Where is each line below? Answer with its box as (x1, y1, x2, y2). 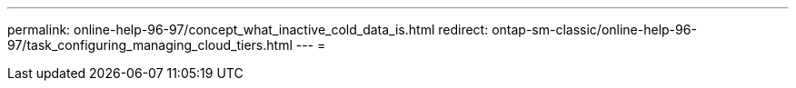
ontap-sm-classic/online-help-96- (492, 22, 697, 37)
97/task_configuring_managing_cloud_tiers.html (7, 37, 293, 53)
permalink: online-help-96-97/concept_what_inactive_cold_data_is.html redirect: (7, 22, 489, 37)
